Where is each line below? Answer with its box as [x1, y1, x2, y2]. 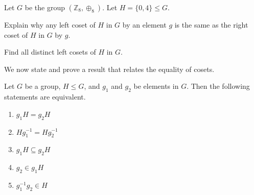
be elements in [133, 81, 179, 91]
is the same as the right [174, 19, 248, 30]
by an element [122, 19, 167, 30]
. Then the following [187, 81, 250, 91]
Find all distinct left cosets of [4, 46, 96, 57]
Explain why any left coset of [4, 19, 96, 30]
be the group [25, 2, 65, 12]
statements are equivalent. [4, 91, 86, 102]
